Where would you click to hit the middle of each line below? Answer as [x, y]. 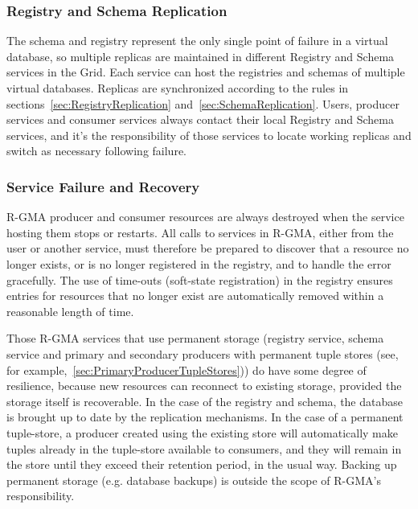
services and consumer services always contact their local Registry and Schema [200, 119]
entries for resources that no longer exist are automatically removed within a [195, 296]
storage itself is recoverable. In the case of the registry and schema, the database [205, 401]
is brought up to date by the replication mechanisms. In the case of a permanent [205, 417]
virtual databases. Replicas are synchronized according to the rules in [178, 88]
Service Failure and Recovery [103, 186]
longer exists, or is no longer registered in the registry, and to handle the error [199, 263]
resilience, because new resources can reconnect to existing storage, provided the [204, 386]
